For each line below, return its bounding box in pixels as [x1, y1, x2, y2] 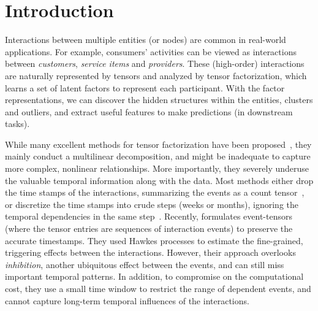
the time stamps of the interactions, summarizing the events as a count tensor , [5, 186, 305, 199]
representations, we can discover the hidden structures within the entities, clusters [5, 93, 313, 106]
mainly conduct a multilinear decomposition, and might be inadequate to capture [5, 150, 311, 163]
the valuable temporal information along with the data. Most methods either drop [5, 174, 314, 186]
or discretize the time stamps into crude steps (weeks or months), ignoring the [5, 198, 299, 210]
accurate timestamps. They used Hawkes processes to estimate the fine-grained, [5, 234, 303, 247]
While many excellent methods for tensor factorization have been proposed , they [5, 137, 312, 150]
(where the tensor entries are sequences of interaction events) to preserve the [5, 222, 293, 235]
